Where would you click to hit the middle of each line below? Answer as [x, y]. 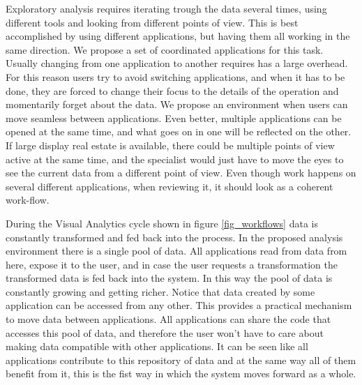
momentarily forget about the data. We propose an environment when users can [177, 104]
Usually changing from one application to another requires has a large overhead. [177, 63]
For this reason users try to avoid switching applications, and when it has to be [175, 76]
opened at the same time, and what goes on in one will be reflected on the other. [179, 131]
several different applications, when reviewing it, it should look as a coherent [169, 186]
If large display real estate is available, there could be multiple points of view [170, 145]
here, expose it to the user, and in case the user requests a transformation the [172, 264]
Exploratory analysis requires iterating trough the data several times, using [166, 8]
